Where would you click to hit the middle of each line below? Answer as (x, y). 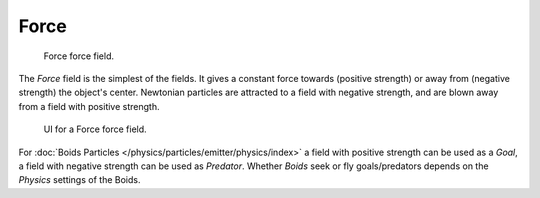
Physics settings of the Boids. (79, 180)
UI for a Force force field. (95, 129)
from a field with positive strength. (89, 106)
